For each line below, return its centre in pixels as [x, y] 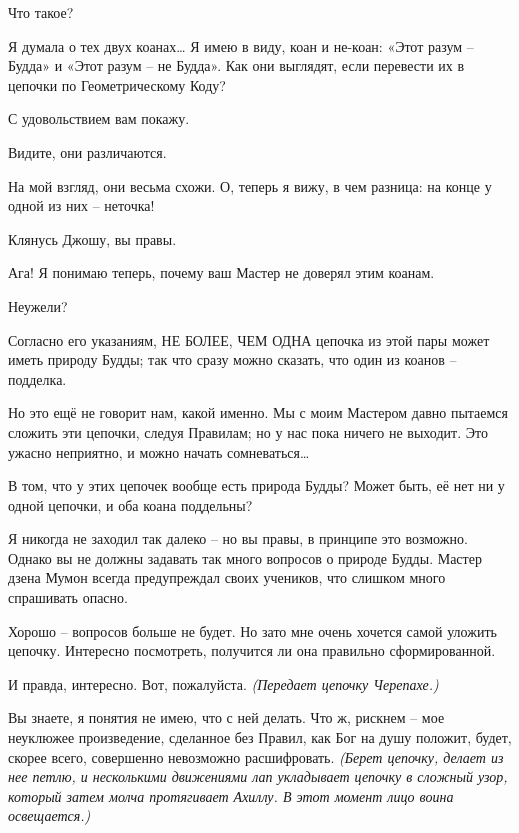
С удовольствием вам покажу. [99, 118]
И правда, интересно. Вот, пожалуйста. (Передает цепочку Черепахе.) [223, 683]
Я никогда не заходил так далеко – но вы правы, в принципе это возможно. [238, 538]
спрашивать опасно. [68, 597]
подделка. [37, 378]
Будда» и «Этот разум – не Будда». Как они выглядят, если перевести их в [236, 65]
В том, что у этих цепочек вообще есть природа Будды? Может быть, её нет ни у [256, 485]
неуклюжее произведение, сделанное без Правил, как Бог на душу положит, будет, [260, 737]
